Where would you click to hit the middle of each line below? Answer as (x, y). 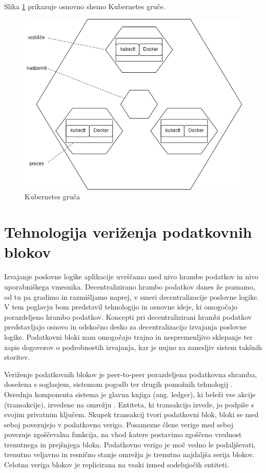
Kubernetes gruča (52, 197)
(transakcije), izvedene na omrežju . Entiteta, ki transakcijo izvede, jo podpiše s (129, 404)
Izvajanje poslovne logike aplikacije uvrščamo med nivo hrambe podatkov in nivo (131, 276)
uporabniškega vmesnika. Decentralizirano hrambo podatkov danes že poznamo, (130, 286)
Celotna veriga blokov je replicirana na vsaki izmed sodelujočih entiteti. (117, 465)
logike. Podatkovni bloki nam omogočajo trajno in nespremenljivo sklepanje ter (128, 336)
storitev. (17, 357)
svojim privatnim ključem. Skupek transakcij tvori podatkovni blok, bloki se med (131, 414)
